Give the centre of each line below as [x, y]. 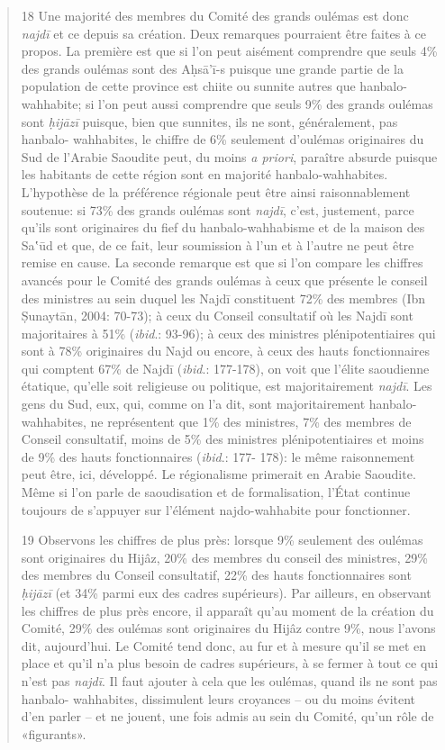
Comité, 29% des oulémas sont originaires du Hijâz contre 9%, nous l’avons [228, 628]
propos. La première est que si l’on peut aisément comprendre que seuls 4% [229, 51]
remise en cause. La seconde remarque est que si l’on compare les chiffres [222, 262]
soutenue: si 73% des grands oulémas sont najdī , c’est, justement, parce [218, 209]
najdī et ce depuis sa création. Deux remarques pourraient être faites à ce [223, 33]
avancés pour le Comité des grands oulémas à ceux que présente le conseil [224, 280]
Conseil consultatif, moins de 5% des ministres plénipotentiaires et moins [222, 439]
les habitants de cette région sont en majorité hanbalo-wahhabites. [204, 174]
